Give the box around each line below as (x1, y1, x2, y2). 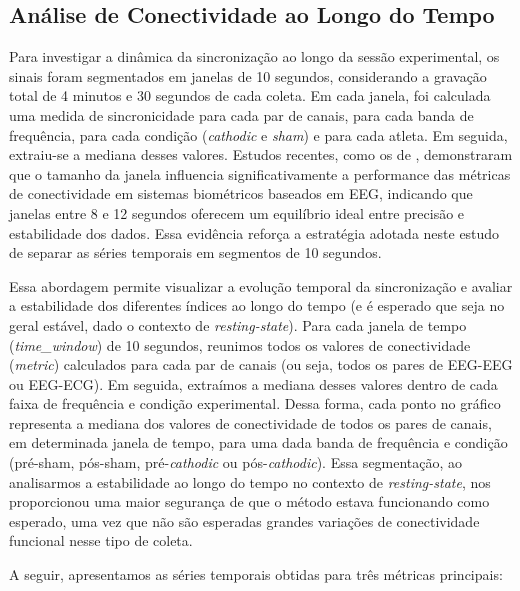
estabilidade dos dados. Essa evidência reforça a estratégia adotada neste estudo (9, 222, 500, 243)
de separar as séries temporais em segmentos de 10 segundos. (9, 242, 382, 263)
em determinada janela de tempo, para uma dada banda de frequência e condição (9, 432, 508, 453)
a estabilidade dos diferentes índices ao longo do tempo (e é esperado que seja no (9, 295, 505, 316)
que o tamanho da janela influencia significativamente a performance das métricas (9, 163, 511, 184)
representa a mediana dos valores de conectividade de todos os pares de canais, (9, 412, 492, 433)
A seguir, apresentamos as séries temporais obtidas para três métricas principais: (9, 564, 503, 585)
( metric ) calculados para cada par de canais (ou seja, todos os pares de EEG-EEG (9, 354, 513, 375)
